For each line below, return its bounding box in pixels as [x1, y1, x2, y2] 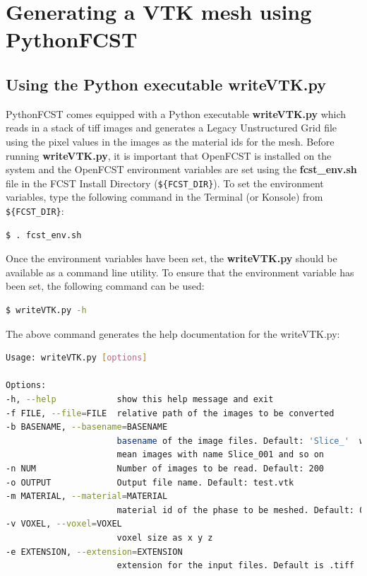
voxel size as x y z [116, 532, 213, 543]
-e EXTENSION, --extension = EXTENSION [6, 546, 183, 557]
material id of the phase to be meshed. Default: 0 [116, 505, 365, 515]
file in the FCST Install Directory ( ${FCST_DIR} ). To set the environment [6, 175, 324, 190]
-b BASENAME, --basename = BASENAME [6, 422, 168, 433]
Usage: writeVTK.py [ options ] [6, 353, 148, 363]
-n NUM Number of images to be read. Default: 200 [6, 463, 325, 474]
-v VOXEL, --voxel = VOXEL [6, 519, 122, 529]
